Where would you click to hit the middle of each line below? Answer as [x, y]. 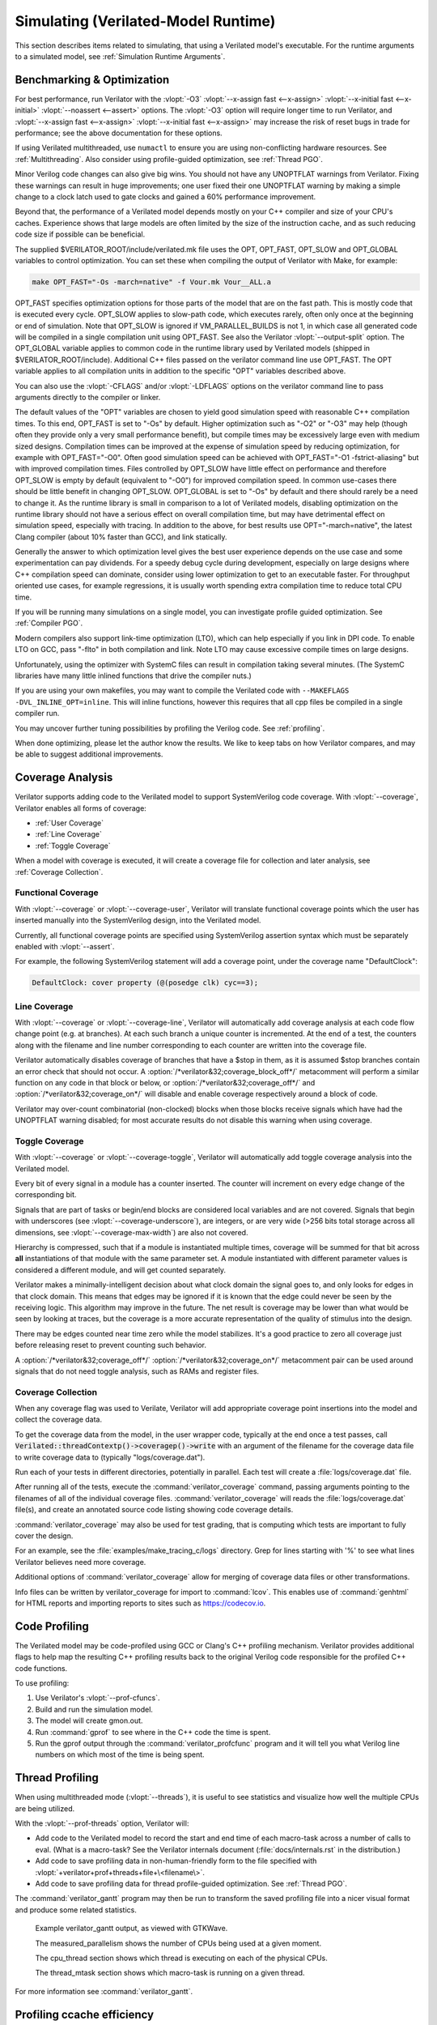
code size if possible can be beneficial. [80, 234]
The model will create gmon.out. [89, 1720]
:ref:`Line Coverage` [69, 834]
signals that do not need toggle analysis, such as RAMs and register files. [137, 1371]
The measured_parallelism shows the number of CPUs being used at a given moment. [178, 1943]
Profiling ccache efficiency [84, 2014]
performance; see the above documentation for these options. [119, 133]
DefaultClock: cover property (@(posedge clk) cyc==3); [145, 983]
